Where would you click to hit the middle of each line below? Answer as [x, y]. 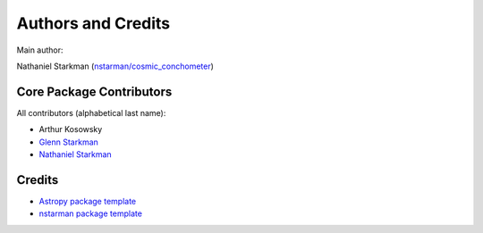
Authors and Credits [93, 23]
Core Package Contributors [94, 92]
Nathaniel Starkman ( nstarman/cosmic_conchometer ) [115, 66]
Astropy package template [88, 201]
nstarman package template [91, 213]
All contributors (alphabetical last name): [91, 112]
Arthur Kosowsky [71, 129]
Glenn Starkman [68, 142]
